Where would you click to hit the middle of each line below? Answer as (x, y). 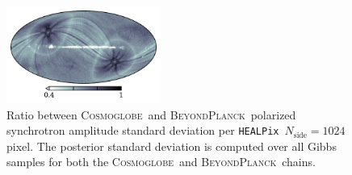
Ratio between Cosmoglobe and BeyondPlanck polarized (151, 114)
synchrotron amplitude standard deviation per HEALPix (143, 130)
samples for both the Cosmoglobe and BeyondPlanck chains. (161, 162)
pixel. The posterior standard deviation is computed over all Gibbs (172, 146)
